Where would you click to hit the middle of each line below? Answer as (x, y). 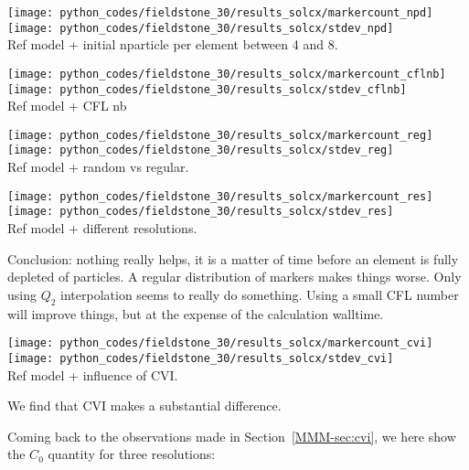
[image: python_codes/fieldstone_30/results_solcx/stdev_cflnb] (207, 89)
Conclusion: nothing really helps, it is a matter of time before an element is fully (233, 258)
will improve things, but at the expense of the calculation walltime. (196, 313)
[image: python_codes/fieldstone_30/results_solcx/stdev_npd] (201, 28)
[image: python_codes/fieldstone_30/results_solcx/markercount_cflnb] (227, 74)
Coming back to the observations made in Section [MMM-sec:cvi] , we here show (232, 436)
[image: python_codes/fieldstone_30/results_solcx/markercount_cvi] (220, 343)
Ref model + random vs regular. (98, 167)
